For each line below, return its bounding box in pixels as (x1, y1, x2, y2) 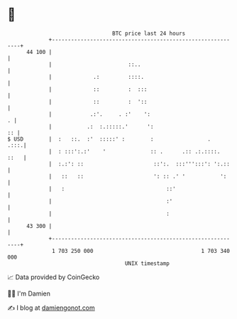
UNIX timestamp (124, 259, 170, 267)
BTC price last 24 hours (112, 30, 186, 37)
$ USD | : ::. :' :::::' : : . (7, 135, 211, 143)
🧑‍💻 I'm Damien (7, 289, 51, 298)
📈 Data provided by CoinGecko (7, 273, 100, 281)
